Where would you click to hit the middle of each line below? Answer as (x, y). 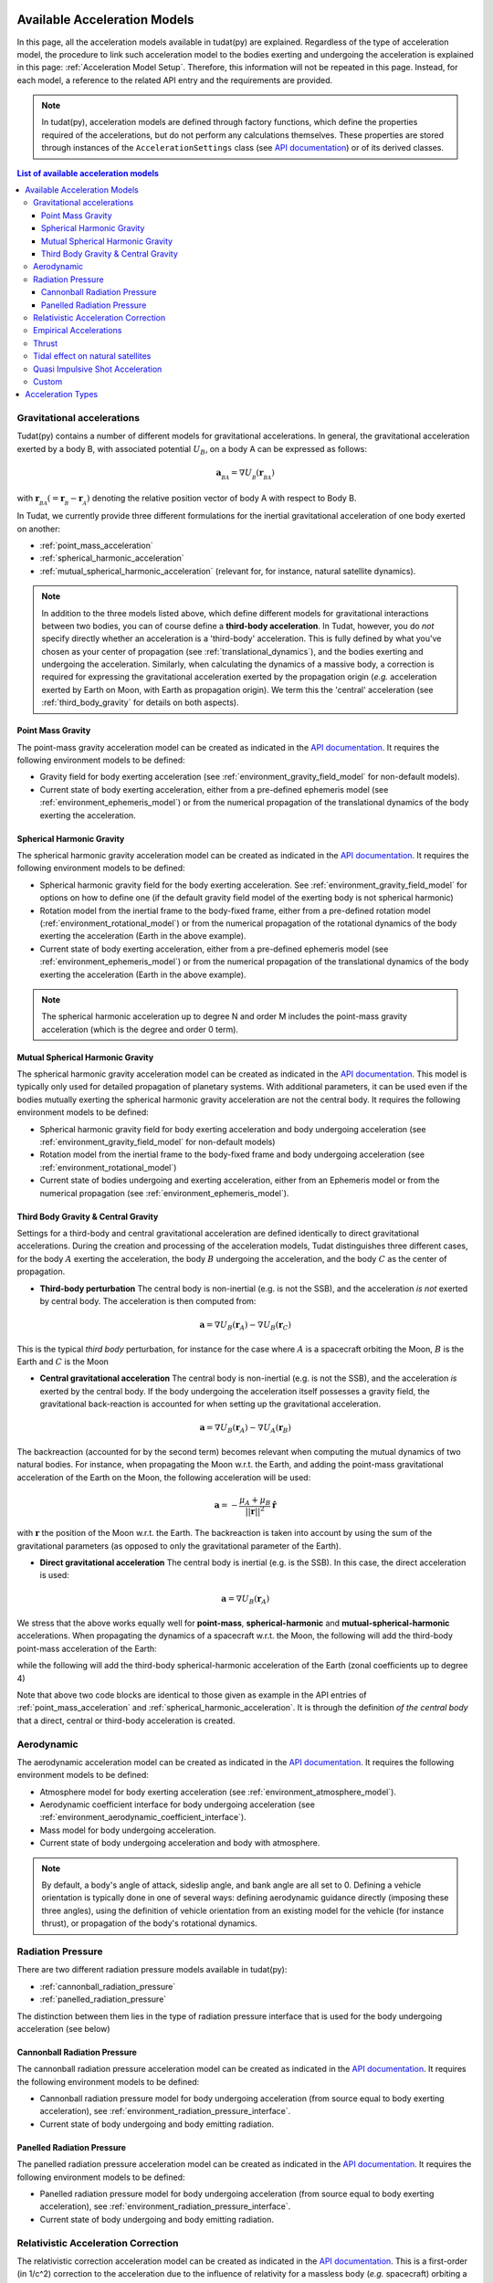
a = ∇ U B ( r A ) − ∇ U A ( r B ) (246, 1429)
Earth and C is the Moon (63, 1362)
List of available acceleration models (88, 173)
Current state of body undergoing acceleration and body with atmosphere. (180, 1843)
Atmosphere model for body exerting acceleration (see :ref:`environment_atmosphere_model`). (218, 1792)
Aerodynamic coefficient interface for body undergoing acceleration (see (177, 1804)
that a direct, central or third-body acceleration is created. (126, 1720)
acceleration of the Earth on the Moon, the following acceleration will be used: (164, 1477)
